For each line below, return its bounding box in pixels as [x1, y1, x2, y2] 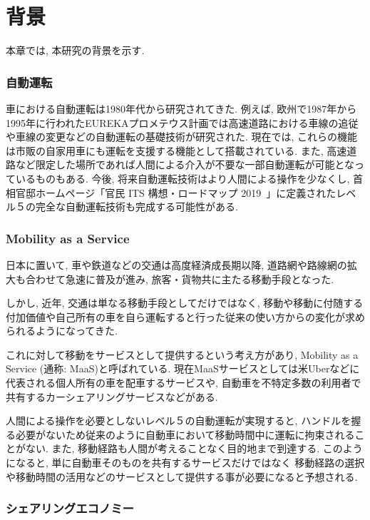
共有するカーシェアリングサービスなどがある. [6, 389, 218, 404]
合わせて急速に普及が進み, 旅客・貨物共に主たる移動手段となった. [25, 271, 334, 286]
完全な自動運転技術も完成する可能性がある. [35, 199, 238, 214]
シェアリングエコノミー [6, 499, 134, 517]
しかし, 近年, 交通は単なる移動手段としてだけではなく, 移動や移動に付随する [6, 295, 364, 310]
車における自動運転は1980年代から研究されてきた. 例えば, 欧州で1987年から [6, 101, 357, 116]
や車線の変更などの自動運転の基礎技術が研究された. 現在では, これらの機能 [6, 129, 358, 144]
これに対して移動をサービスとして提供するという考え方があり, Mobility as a [6, 347, 359, 362]
